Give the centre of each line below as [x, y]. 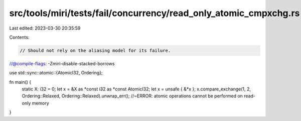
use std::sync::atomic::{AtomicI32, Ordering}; [56, 73]
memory [41, 103]
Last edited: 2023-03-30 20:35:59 [45, 28]
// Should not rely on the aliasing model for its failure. [95, 50]
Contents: [19, 37]
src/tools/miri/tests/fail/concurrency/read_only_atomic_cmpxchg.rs [155, 13]
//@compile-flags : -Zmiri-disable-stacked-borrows [62, 63]
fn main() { [20, 82]
